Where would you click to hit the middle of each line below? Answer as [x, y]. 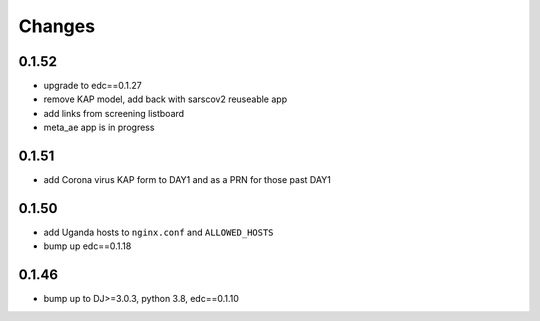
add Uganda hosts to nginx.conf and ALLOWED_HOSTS [158, 232]
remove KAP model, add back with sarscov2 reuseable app [165, 99]
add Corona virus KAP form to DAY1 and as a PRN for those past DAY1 [187, 180]
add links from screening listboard [114, 113]
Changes [56, 26]
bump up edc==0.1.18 [87, 246]
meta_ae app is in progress [99, 127]
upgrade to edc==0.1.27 [92, 86]
